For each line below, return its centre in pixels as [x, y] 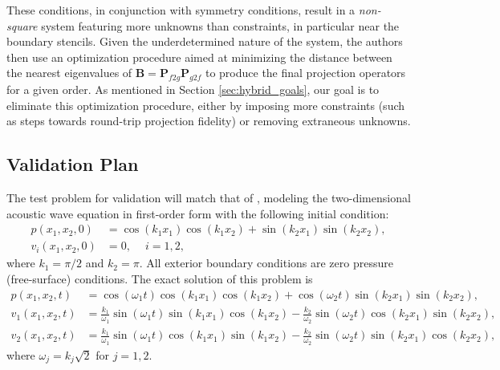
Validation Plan [73, 164]
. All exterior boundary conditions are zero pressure [266, 263]
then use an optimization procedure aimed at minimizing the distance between [199, 57]
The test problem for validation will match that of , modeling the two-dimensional [209, 198]
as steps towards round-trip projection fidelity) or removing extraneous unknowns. [209, 121]
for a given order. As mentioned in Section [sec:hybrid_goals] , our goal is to [193, 89]
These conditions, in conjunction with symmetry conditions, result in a [181, 10]
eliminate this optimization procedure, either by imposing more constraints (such [206, 105]
